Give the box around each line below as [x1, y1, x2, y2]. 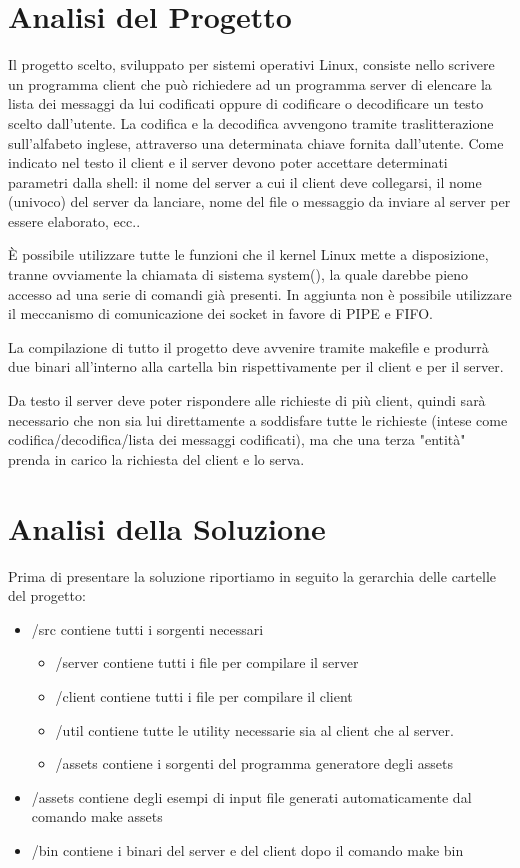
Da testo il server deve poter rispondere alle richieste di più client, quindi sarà [8, 390, 486, 411]
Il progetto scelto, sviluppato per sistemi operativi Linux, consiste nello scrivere [8, 54, 495, 75]
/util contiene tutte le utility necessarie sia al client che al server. [55, 719, 454, 740]
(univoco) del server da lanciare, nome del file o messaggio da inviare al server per [8, 191, 511, 212]
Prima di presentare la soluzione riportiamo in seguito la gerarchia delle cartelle [8, 565, 497, 586]
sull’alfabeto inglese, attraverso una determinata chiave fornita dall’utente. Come [8, 132, 504, 153]
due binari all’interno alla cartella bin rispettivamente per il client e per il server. [8, 356, 504, 377]
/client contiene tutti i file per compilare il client [55, 685, 353, 706]
